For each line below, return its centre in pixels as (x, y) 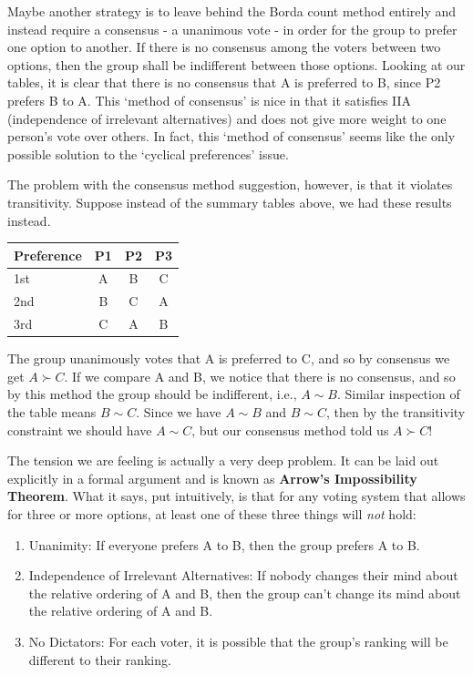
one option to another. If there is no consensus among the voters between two (224, 47)
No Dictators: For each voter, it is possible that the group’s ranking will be (238, 641)
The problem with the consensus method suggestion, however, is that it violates (230, 184)
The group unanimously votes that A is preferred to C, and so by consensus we (229, 358)
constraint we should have (80, 430)
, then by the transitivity (396, 412)
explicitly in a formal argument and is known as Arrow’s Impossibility (212, 478)
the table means (52, 412)
